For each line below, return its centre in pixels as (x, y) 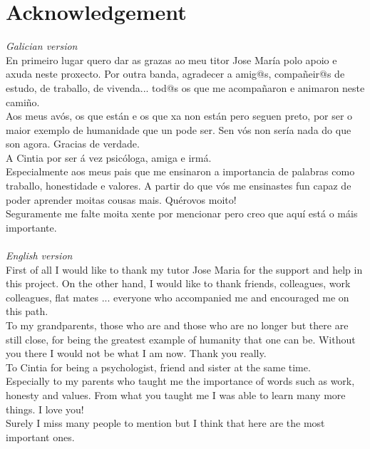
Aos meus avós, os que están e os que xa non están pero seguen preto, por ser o (179, 116)
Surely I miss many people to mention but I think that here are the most (165, 423)
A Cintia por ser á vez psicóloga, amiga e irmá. (109, 157)
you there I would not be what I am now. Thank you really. (136, 353)
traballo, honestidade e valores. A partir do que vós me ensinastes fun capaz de (179, 186)
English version (39, 256)
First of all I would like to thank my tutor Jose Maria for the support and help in (184, 269)
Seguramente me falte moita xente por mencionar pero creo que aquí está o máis (182, 213)
